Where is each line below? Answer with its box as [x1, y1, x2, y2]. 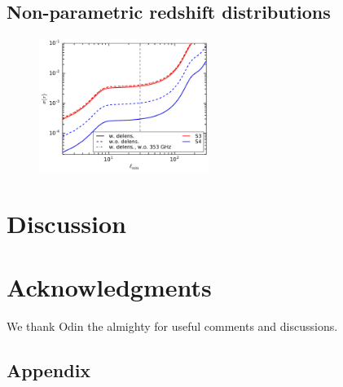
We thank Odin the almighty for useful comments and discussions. [7, 318, 338, 335]
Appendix [7, 358, 91, 383]
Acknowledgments [7, 270, 212, 304]
